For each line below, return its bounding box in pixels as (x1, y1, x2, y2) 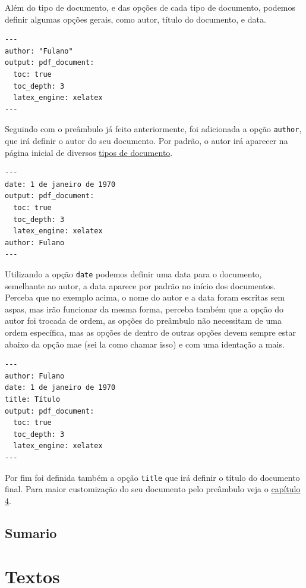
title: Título (5, 395, 61, 404)
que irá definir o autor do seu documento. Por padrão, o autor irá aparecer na (5, 135, 288, 146)
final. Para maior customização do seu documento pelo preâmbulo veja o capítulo (5, 483, 301, 495)
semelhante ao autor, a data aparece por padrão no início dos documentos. (5, 279, 276, 292)
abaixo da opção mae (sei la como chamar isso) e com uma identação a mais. (5, 337, 285, 350)
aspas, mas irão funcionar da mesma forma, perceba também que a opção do (5, 302, 284, 315)
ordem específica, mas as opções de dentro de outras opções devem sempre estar (5, 326, 296, 338)
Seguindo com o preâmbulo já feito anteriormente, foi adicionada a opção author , (5, 123, 302, 135)
